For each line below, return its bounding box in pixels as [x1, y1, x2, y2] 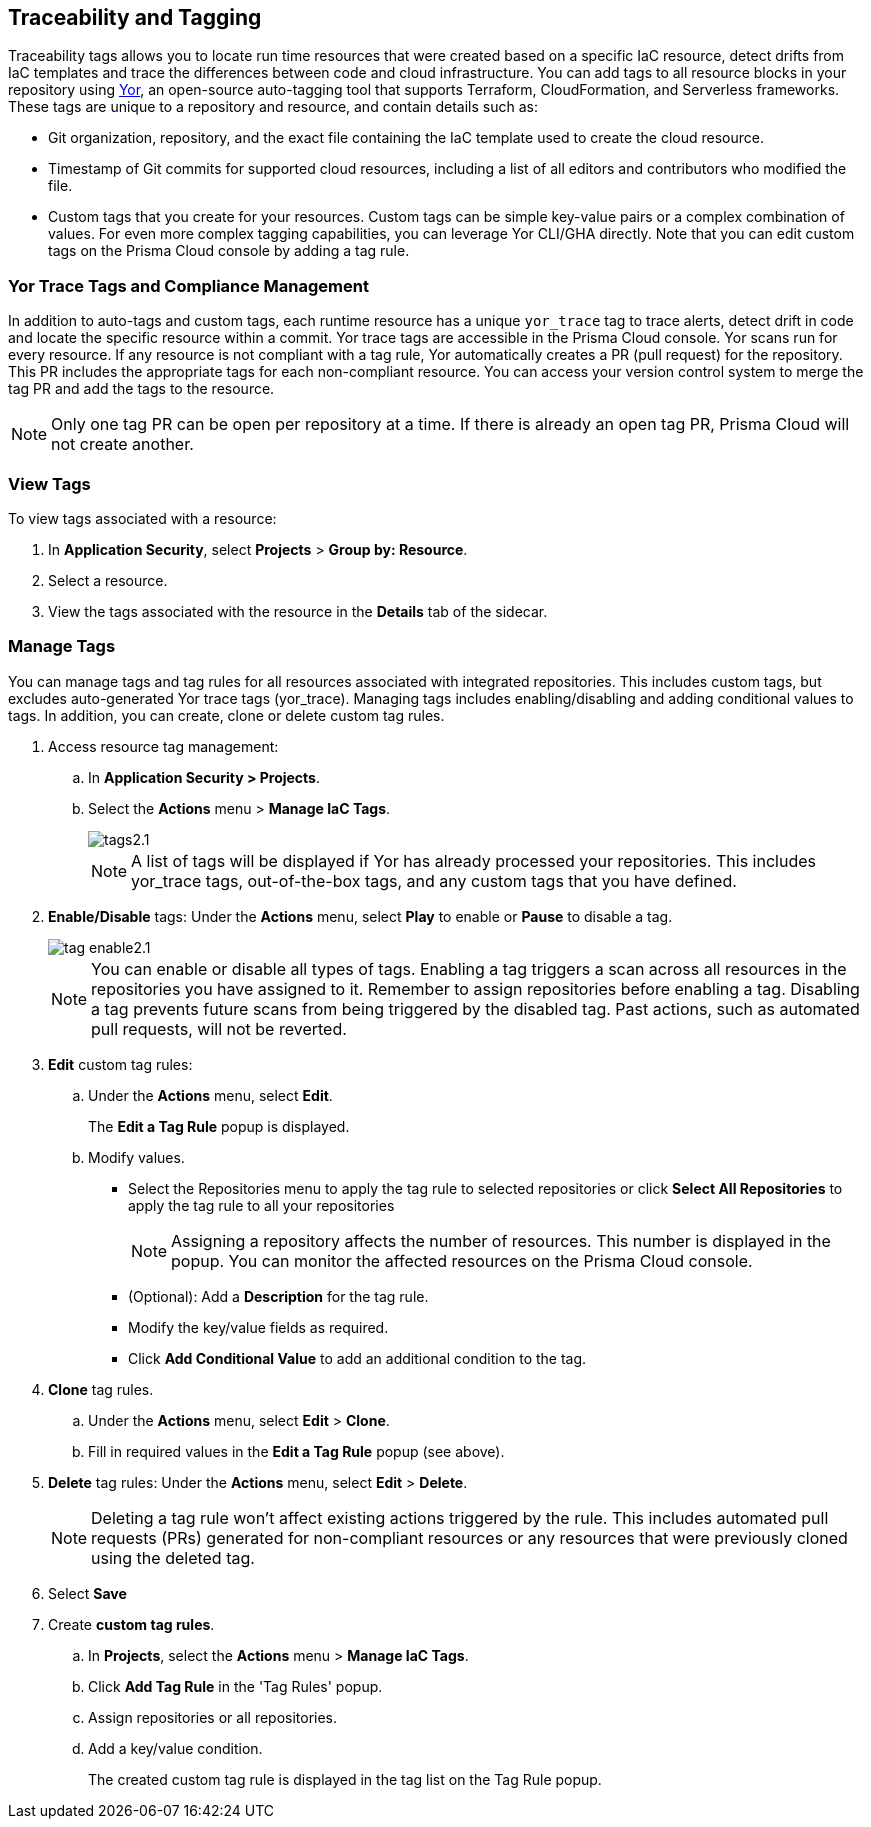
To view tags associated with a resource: [8, 509, 277, 527]
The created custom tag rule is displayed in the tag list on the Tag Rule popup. [88, 1770, 602, 1788]
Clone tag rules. [48, 1380, 154, 1398]
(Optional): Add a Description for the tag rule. [128, 1287, 429, 1305]
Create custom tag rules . [48, 1615, 215, 1633]
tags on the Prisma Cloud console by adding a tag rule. [48, 242, 410, 260]
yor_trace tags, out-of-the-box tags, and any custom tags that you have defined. [131, 870, 737, 891]
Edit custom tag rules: [48, 1055, 193, 1073]
